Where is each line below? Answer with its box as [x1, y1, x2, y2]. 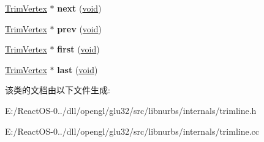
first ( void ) [57, 43, 100, 55]
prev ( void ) [57, 22, 102, 35]
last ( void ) [57, 63, 98, 76]
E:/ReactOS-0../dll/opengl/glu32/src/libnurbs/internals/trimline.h [5, 104, 257, 116]
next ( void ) [57, 2, 102, 14]
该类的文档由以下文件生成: [5, 83, 110, 96]
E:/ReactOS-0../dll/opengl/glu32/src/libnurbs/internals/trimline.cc [5, 124, 260, 137]
